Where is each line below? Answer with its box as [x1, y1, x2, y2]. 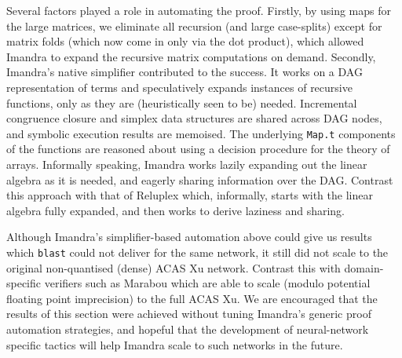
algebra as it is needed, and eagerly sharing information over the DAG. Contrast [6, 171, 393, 188]
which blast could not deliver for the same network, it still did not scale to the [6, 243, 389, 260]
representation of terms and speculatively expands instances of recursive [6, 79, 353, 95]
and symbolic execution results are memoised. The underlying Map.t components [6, 125, 396, 141]
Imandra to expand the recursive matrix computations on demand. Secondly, [6, 48, 376, 64]
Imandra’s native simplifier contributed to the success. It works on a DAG [6, 64, 363, 80]
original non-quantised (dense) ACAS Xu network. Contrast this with [6, 259, 341, 276]
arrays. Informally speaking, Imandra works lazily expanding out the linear [6, 156, 367, 172]
